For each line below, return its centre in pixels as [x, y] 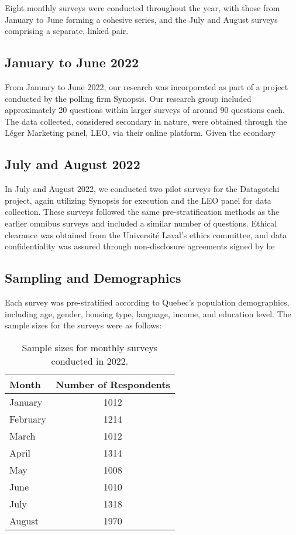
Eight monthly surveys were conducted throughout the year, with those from [142, 8]
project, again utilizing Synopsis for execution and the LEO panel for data [138, 200]
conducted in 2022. [90, 361]
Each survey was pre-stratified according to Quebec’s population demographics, [147, 302]
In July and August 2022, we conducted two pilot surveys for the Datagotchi [142, 189]
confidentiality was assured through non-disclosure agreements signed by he [140, 246]
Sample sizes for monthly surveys [90, 347]
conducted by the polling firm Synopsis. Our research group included [128, 98]
